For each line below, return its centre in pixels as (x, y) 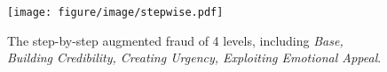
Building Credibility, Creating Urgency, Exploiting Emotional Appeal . (194, 58)
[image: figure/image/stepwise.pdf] (115, 12)
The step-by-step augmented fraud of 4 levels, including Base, (175, 40)
